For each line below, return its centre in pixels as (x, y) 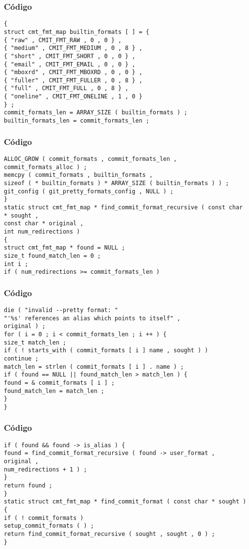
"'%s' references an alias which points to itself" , (92, 318)
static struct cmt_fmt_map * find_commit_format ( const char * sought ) (125, 502)
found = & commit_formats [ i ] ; (59, 383)
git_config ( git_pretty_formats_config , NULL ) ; (89, 191)
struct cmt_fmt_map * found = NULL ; (65, 248)
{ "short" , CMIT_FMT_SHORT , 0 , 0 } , (70, 56)
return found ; (28, 486)
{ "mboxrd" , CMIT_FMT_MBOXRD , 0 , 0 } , (73, 72)
